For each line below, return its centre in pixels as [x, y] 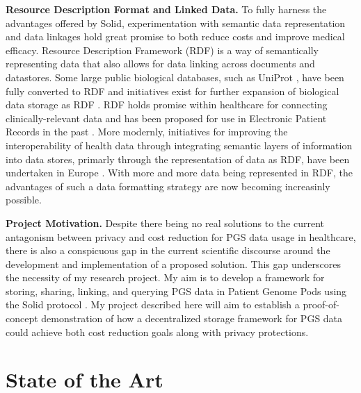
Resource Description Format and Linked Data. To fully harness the [166, 9]
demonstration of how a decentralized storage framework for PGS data [192, 318]
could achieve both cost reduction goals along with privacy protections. [157, 332]
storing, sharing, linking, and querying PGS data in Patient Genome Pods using [176, 291]
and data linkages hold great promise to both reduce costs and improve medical [175, 36]
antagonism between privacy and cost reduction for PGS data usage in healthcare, [181, 236]
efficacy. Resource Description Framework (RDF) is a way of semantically [162, 50]
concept [22, 318]
